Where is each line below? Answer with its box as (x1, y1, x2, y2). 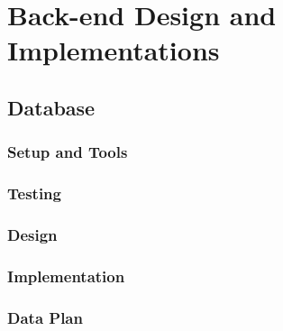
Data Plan (7, 306, 83, 328)
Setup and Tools (7, 141, 128, 163)
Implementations (7, 32, 220, 69)
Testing (7, 182, 61, 205)
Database (7, 93, 96, 121)
